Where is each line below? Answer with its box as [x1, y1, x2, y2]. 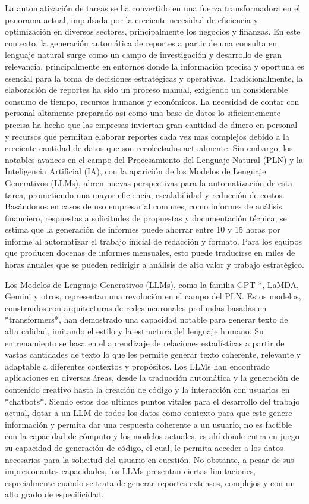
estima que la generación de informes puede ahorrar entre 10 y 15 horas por [5, 223, 280, 236]
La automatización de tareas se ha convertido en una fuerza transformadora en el [5, 2, 301, 14]
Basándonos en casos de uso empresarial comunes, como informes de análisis [5, 200, 282, 212]
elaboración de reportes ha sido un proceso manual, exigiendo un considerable [5, 83, 288, 96]
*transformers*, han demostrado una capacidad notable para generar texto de [5, 313, 288, 325]
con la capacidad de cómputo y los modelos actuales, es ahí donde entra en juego [5, 430, 299, 442]
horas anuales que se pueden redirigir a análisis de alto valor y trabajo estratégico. [5, 258, 304, 271]
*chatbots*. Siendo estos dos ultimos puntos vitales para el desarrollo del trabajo [5, 395, 300, 407]
